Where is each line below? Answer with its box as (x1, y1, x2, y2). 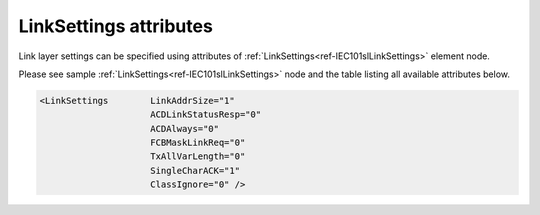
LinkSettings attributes (18, 15, 214, 37)
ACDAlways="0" (150, 123, 220, 134)
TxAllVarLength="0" (150, 151, 246, 162)
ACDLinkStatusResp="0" (150, 109, 262, 120)
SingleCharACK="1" (150, 165, 240, 176)
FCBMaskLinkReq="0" (150, 137, 246, 149)
